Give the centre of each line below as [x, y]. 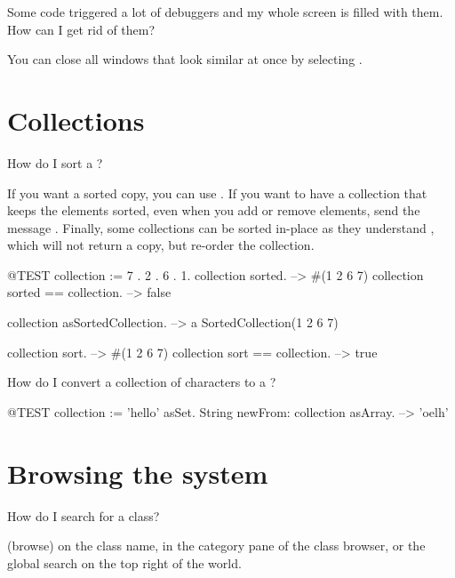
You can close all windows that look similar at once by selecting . [185, 59]
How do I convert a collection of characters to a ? [142, 382]
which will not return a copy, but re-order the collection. [161, 245]
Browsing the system [138, 473]
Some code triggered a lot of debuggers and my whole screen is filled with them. [225, 12]
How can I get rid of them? [81, 29]
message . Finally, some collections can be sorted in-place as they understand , [221, 227]
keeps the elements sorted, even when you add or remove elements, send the [214, 210]
